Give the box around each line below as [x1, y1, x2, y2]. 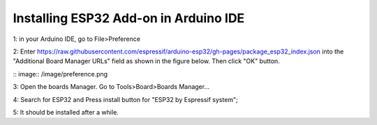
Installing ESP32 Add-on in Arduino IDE [13, 10, 245, 26]
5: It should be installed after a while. [13, 108, 119, 116]
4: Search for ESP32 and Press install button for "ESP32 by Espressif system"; [13, 95, 239, 103]
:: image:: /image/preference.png [13, 69, 108, 78]
